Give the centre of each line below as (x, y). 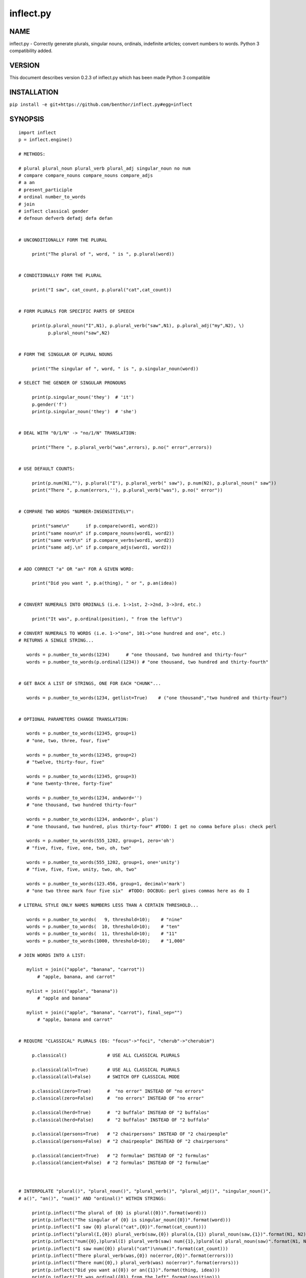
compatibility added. (31, 51)
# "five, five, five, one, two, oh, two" (79, 848)
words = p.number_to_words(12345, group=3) (82, 776)
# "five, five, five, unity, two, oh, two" (82, 869)
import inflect (37, 132)
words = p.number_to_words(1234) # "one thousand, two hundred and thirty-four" (137, 655)
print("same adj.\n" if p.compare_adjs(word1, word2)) (102, 547)
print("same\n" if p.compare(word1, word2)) (95, 526)
